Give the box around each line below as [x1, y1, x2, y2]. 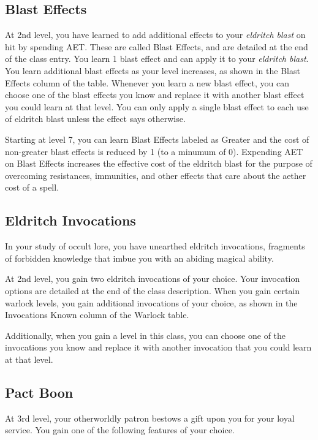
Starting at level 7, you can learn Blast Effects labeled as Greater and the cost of [5, 132, 309, 145]
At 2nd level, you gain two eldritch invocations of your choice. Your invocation [5, 272, 300, 285]
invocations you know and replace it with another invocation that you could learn [5, 341, 312, 354]
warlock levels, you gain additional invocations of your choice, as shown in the [5, 296, 298, 309]
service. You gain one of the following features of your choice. [5, 423, 235, 436]
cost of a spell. [5, 181, 59, 194]
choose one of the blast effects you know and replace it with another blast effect [5, 88, 305, 101]
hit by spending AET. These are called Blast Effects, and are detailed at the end [5, 40, 308, 53]
